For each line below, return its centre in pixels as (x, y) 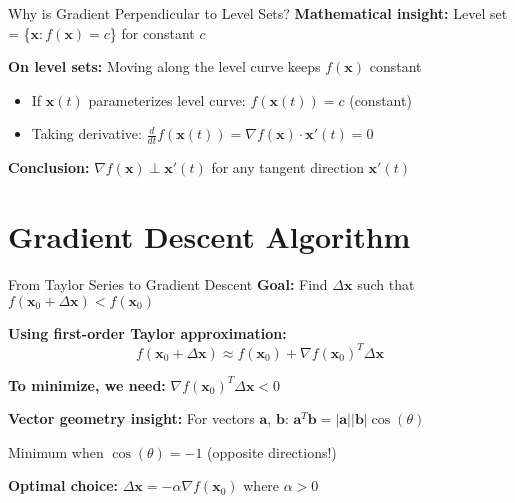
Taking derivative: (86, 133)
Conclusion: (49, 167)
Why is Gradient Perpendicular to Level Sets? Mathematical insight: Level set (258, 13)
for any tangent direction (287, 167)
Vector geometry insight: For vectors (131, 418)
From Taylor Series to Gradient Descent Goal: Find (168, 283)
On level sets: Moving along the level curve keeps (164, 66)
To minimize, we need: (87, 384)
